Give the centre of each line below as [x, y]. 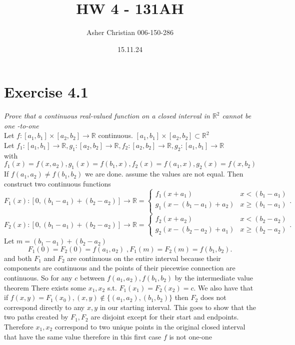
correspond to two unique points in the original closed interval [150, 326]
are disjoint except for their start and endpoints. [165, 317]
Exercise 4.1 [46, 92]
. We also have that [223, 287]
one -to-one [21, 125]
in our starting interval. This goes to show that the [178, 307]
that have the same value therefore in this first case [83, 336]
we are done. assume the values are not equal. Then [164, 174]
